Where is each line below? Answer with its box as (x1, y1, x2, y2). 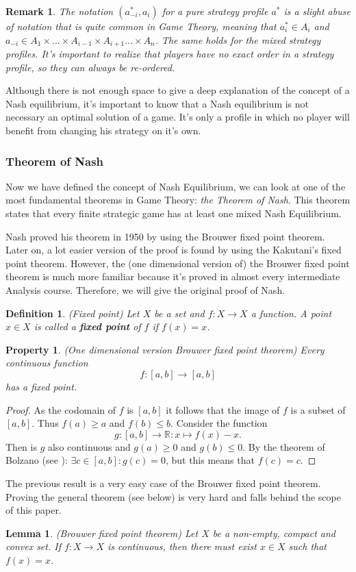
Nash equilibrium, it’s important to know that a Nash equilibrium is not (5, 96, 309, 110)
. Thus (31, 416, 59, 430)
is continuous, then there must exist (107, 539, 257, 554)
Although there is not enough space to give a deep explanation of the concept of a (5, 83, 350, 97)
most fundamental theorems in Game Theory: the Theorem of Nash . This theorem (5, 192, 351, 207)
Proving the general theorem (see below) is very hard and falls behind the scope (5, 489, 341, 503)
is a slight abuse (283, 4, 351, 18)
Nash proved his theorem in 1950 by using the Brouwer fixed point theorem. (5, 229, 325, 243)
